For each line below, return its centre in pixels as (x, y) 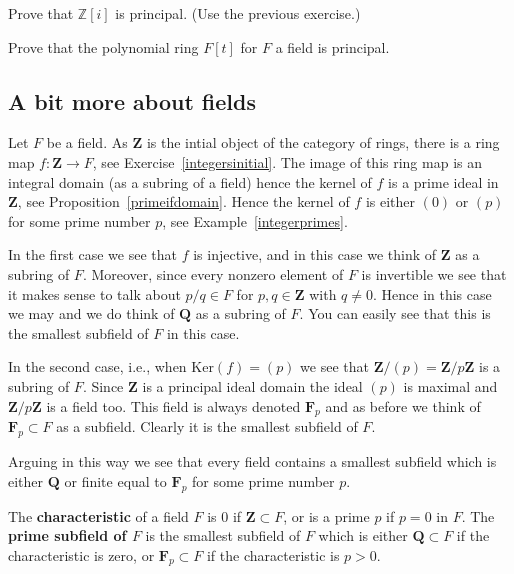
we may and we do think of (91, 313)
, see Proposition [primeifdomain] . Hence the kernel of (183, 201)
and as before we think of (403, 405)
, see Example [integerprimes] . (255, 220)
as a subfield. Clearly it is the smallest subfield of (207, 426)
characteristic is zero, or (81, 554)
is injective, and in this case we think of (315, 254)
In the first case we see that (92, 254)
